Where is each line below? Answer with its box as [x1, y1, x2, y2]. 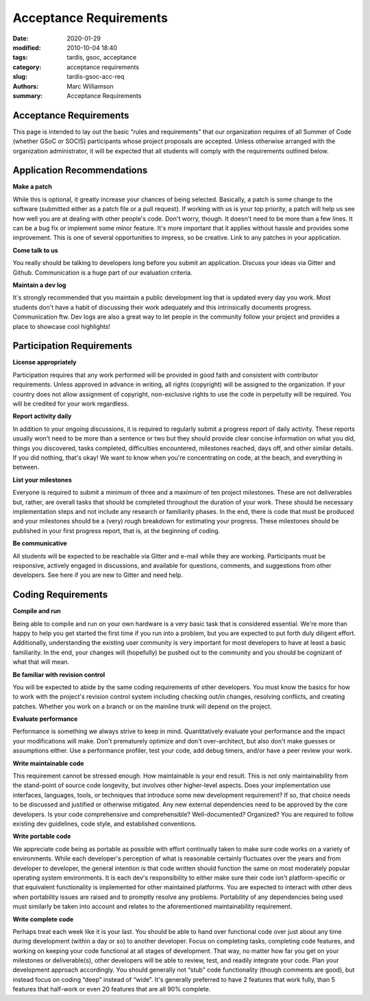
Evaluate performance [12, 715, 78, 723]
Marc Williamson [66, 82, 114, 90]
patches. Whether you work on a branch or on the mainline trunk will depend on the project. [12, 702, 272, 710]
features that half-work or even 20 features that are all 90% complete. [12, 985, 211, 993]
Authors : [12, 82, 39, 90]
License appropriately [12, 358, 77, 367]
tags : [12, 53, 28, 62]
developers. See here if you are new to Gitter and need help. [12, 571, 183, 579]
